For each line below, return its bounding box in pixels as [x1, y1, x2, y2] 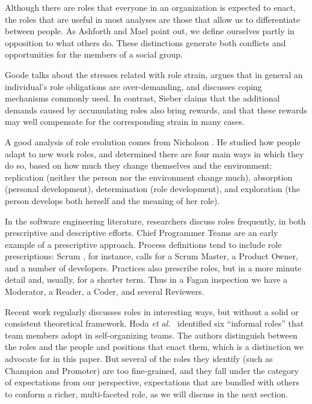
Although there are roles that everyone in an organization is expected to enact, [5, 1, 296, 13]
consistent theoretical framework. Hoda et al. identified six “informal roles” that [5, 317, 304, 330]
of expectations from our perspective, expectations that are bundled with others [5, 376, 299, 388]
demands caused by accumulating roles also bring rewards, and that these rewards [5, 103, 307, 116]
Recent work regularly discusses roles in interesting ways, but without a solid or [5, 305, 299, 318]
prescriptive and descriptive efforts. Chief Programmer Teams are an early [5, 226, 278, 239]
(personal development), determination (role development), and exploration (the [5, 182, 301, 195]
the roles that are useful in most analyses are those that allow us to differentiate [5, 13, 301, 25]
